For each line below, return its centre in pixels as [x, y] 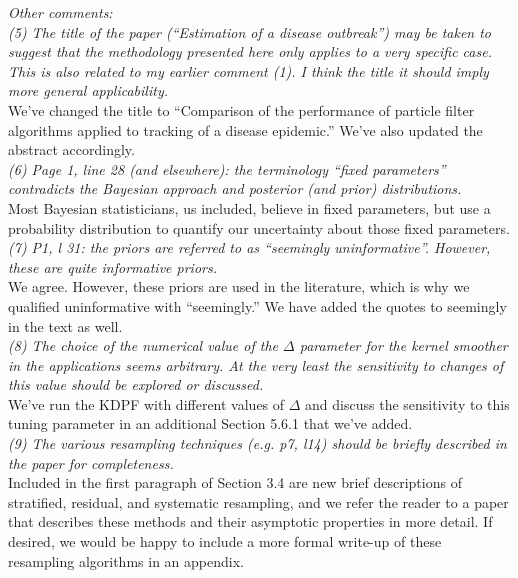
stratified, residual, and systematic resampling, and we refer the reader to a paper [258, 501]
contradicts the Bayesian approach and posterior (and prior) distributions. [235, 188]
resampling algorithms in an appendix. [126, 560]
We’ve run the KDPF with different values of [146, 403]
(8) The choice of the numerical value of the [143, 345]
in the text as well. [65, 325]
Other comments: [60, 12]
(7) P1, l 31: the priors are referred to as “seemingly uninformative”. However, [249, 247]
